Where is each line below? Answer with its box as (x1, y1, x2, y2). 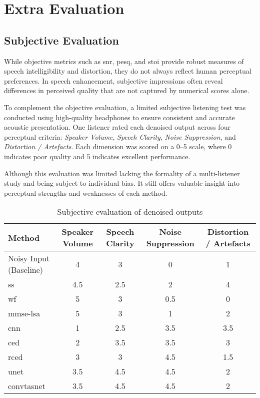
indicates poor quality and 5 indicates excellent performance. (4, 151, 190, 161)
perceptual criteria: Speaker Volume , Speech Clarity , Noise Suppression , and (4, 131, 236, 142)
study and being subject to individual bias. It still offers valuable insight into (4, 178, 240, 188)
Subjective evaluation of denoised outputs (57, 206, 203, 218)
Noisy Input (8, 252, 50, 264)
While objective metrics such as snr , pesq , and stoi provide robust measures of (4, 56, 244, 66)
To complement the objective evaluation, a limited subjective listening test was (4, 102, 246, 112)
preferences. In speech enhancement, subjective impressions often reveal (4, 75, 223, 86)
